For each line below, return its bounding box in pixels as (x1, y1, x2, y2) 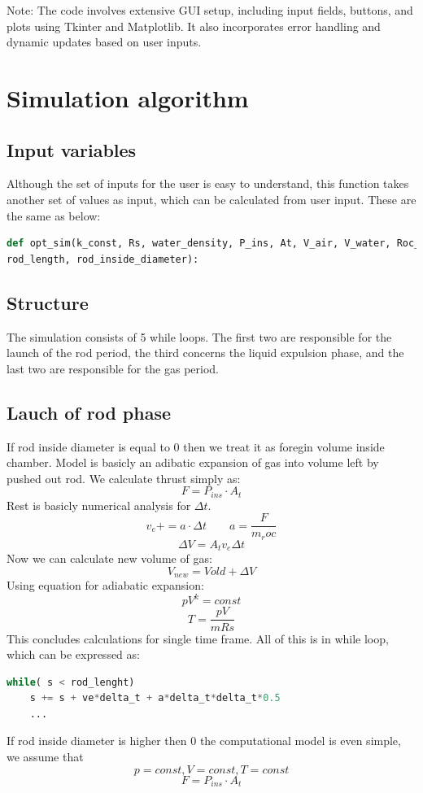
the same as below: (7, 207, 101, 224)
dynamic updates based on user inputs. (7, 33, 202, 50)
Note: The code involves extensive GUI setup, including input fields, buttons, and (7, 2, 413, 18)
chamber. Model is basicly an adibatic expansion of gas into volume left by (7, 454, 379, 471)
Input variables (7, 137, 137, 162)
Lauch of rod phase (7, 399, 172, 425)
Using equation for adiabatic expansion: (7, 577, 204, 594)
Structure (7, 290, 89, 315)
